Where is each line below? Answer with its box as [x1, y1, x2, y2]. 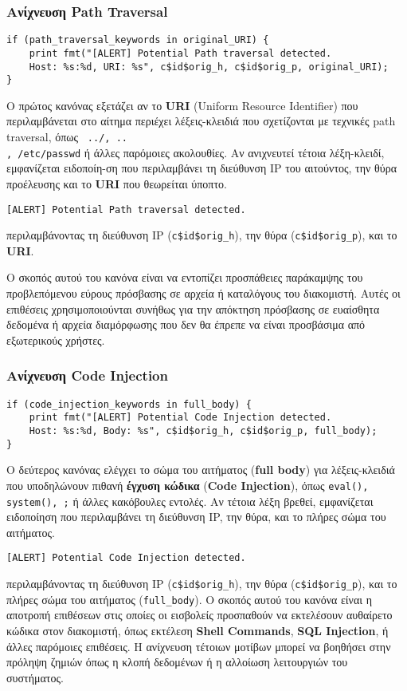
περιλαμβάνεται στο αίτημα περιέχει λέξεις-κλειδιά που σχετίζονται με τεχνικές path [6, 113, 396, 129]
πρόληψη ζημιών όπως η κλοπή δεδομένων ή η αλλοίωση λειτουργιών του [6, 653, 348, 670]
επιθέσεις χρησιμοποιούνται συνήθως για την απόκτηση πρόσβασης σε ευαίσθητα [6, 300, 380, 317]
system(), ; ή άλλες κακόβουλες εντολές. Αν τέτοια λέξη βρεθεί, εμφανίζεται [6, 492, 374, 509]
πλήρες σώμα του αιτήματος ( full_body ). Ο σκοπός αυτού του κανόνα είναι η [6, 590, 373, 607]
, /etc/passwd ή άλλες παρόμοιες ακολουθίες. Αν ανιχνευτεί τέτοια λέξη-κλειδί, [6, 144, 385, 160]
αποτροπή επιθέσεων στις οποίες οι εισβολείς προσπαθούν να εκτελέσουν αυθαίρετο [6, 606, 393, 623]
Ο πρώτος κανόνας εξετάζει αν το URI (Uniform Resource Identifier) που [6, 97, 358, 113]
